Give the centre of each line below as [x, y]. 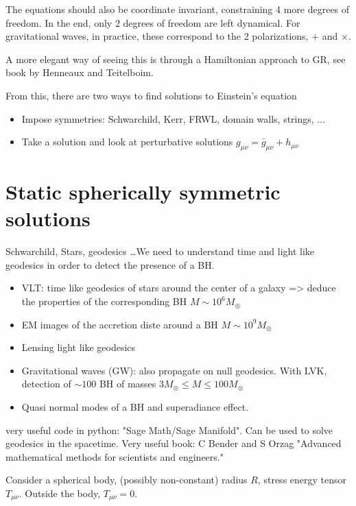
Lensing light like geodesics [79, 347]
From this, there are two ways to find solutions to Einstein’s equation [151, 95]
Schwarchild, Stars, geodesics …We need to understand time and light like [160, 251]
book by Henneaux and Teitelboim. [80, 72]
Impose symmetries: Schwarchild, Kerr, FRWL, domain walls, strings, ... [174, 118]
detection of [46, 384]
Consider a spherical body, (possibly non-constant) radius [127, 480]
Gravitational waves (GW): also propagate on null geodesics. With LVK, [174, 370]
